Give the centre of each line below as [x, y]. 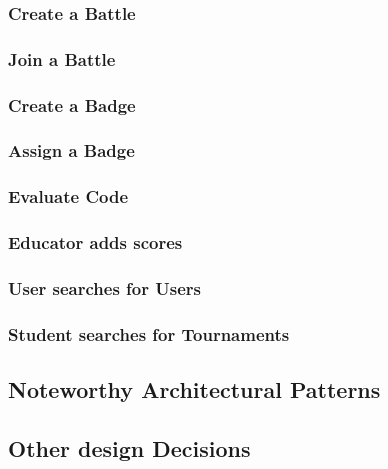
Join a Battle [62, 58]
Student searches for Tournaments [149, 333]
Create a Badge [72, 104]
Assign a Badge [71, 150]
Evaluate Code [68, 196]
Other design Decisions [129, 447]
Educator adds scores [95, 242]
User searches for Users [104, 287]
